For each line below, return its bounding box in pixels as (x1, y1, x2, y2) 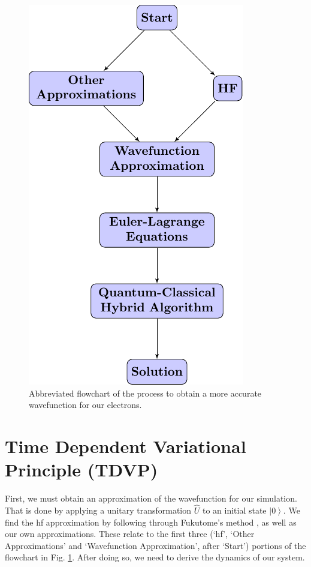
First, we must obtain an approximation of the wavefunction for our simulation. (5, 492, 297, 505)
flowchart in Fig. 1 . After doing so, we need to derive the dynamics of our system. (5, 551, 305, 563)
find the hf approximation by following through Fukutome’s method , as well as (5, 515, 297, 528)
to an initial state (202, 503, 267, 516)
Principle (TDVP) (5, 457, 158, 482)
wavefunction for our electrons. (29, 398, 142, 411)
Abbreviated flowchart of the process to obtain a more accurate (29, 386, 262, 399)
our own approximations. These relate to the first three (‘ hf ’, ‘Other (5, 527, 255, 540)
